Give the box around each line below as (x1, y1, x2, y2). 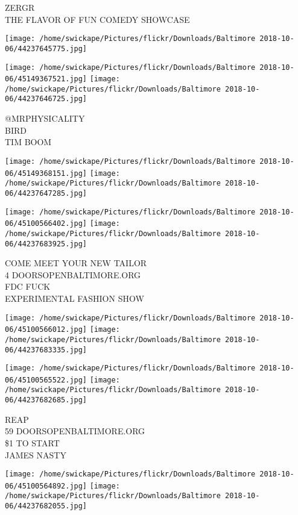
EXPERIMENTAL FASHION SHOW (5, 292, 144, 304)
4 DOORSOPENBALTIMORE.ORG (5, 268, 141, 281)
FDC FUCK (5, 280, 51, 293)
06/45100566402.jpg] (5, 219, 87, 228)
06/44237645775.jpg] (5, 44, 87, 53)
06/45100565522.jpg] (5, 375, 87, 384)
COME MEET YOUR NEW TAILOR (5, 257, 147, 269)
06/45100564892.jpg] (5, 481, 87, 490)
